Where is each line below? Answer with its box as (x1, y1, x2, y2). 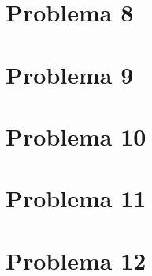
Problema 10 (6, 119, 146, 152)
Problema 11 (6, 182, 146, 214)
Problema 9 (6, 58, 134, 90)
